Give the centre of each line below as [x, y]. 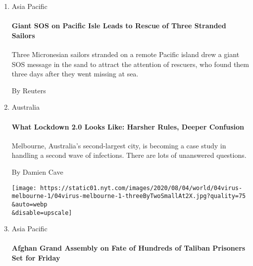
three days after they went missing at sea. [75, 74]
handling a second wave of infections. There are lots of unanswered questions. [129, 155]
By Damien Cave [37, 171]
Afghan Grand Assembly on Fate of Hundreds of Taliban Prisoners [128, 248]
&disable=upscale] [42, 213]
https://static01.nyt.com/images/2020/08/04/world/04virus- [141, 188]
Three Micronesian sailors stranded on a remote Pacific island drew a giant [126, 54]
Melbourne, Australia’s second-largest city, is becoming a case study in [119, 145]
